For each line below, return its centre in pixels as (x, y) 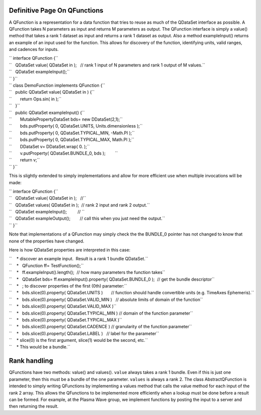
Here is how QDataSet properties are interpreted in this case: (70, 250)
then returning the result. (34, 406)
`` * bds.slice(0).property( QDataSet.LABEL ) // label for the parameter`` (84, 333)
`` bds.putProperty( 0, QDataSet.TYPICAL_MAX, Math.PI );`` (72, 140)
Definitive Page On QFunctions (56, 10)
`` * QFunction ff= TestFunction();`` (46, 265)
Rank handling (31, 361)
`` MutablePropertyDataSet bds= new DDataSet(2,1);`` (66, 119)
